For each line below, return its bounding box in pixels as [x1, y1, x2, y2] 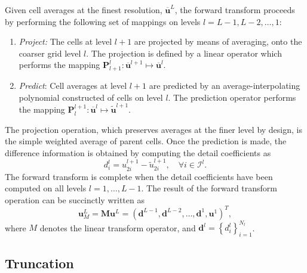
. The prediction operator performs [168, 91, 296, 103]
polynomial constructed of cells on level [19, 91, 163, 103]
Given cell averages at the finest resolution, [5, 4, 162, 15]
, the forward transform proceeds [174, 4, 295, 15]
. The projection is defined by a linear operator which [86, 46, 282, 59]
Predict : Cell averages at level [19, 79, 127, 92]
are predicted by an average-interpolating [149, 79, 300, 92]
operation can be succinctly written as [5, 193, 145, 206]
